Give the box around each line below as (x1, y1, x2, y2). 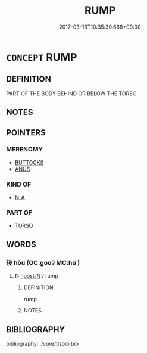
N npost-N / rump (14, 273, 58, 280)
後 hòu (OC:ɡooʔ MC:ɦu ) (6, 258, 80, 267)
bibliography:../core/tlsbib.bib (6, 340, 79, 347)
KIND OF (6, 180, 32, 188)
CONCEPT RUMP (6, 50, 77, 64)
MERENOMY (6, 145, 43, 154)
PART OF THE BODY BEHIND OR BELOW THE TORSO (6, 90, 137, 97)
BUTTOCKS (14, 159, 44, 166)
